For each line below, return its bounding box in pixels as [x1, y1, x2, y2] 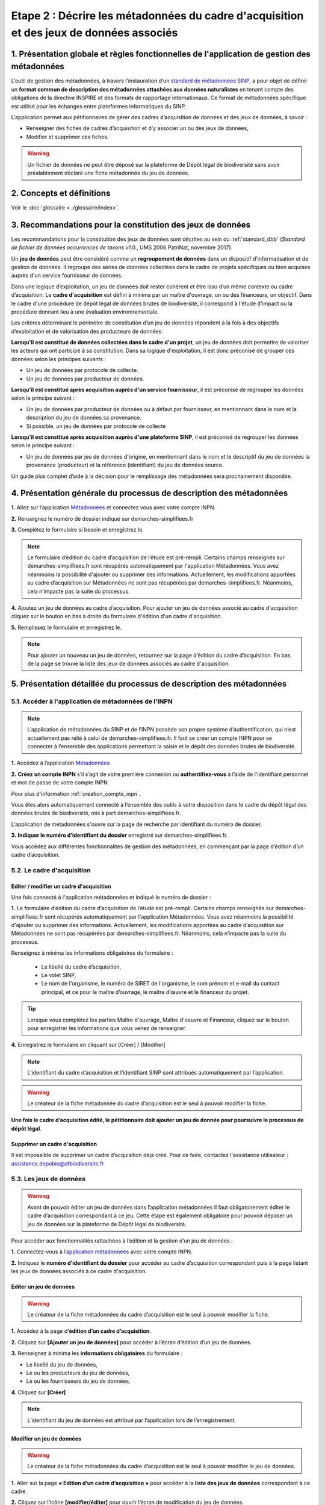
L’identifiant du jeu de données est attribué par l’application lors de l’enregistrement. [27, 1417, 236, 1424]
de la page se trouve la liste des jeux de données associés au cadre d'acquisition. [27, 660, 230, 667]
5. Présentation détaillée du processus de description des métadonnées [11, 678, 287, 689]
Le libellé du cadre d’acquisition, [41, 963, 122, 970]
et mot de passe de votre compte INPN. [11, 779, 110, 786]
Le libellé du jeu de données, [26, 1361, 97, 1368]
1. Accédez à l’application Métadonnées [11, 759, 110, 767]
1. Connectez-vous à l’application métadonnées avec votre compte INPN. [11, 1248, 193, 1255]
